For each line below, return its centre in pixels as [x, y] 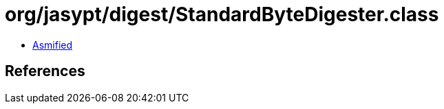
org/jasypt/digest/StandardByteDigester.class [222, 14]
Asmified [53, 45]
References [45, 71]
